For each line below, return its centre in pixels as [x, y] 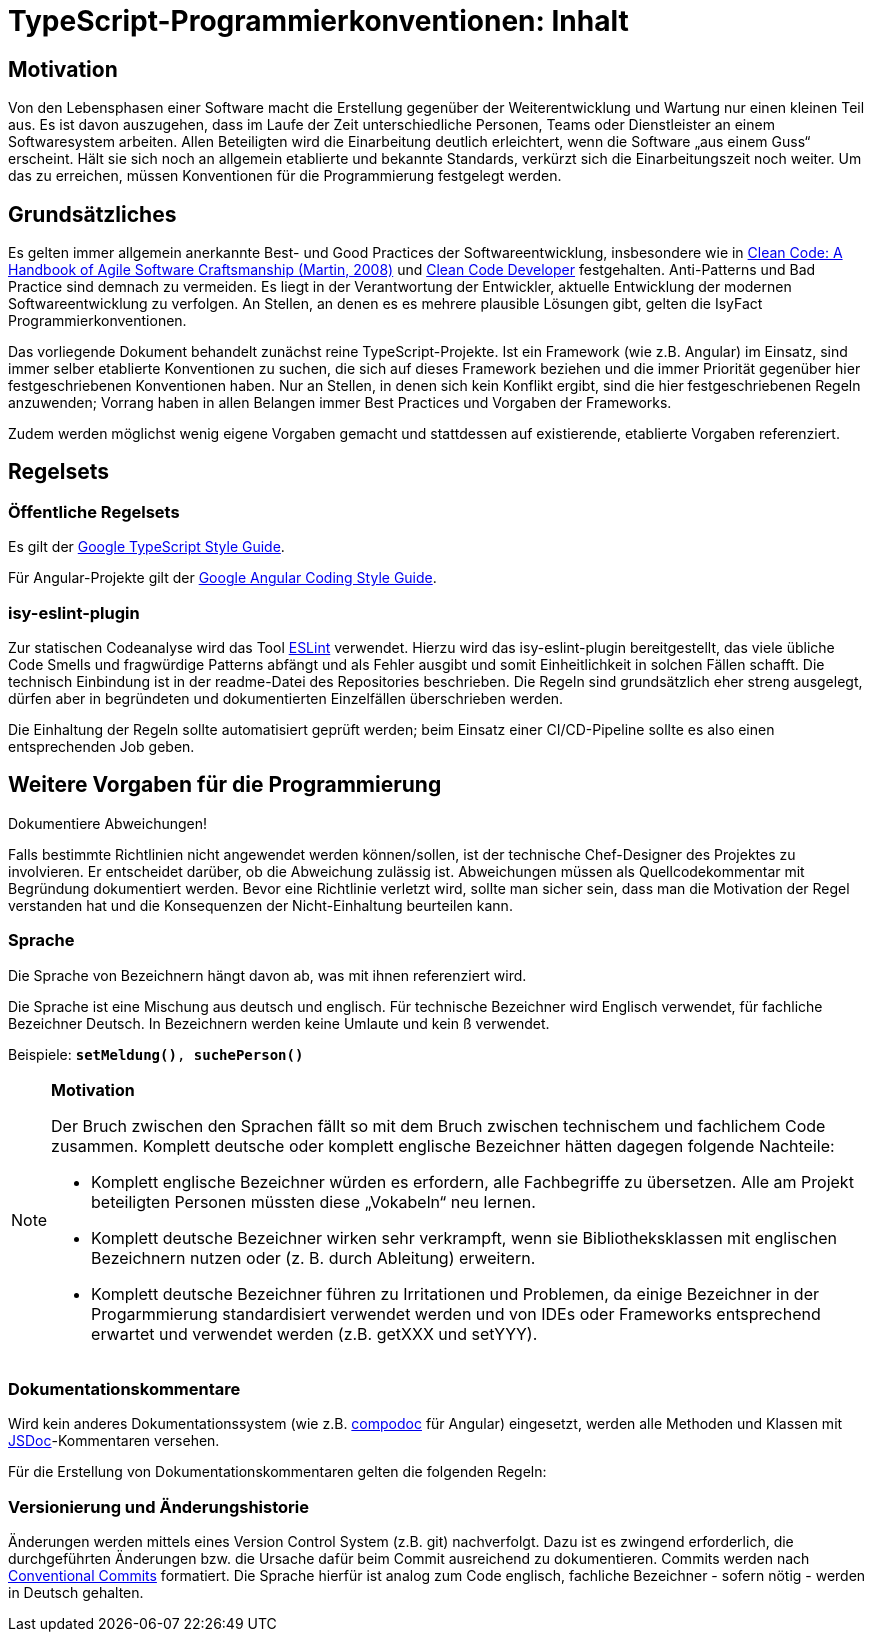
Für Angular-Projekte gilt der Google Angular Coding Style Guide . [222, 578]
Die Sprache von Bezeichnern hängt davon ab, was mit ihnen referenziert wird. [267, 975]
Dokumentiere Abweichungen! [108, 823]
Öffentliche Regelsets [94, 511]
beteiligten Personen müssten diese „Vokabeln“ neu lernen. [313, 1201]
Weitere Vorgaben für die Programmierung [225, 785]
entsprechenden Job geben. [101, 746]
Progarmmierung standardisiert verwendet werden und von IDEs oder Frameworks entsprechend [456, 1313]
